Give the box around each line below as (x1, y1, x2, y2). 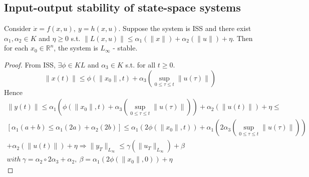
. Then (232, 32, 253, 43)
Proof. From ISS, (4, 59, 56, 69)
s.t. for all (125, 59, 156, 69)
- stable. (113, 42, 138, 53)
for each (4, 42, 29, 53)
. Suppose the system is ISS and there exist (118, 23, 251, 33)
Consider (4, 23, 31, 33)
